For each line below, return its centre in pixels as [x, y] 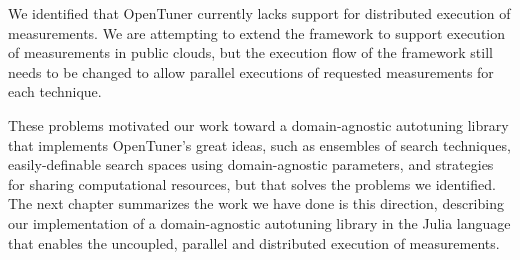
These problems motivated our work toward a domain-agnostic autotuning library [258, 124]
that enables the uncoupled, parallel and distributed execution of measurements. [254, 242]
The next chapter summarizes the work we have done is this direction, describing [256, 203]
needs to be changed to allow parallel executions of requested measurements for [251, 71]
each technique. [55, 91]
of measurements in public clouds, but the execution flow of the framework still [250, 52]
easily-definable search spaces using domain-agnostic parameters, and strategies [251, 164]
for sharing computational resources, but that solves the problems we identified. [252, 183]
